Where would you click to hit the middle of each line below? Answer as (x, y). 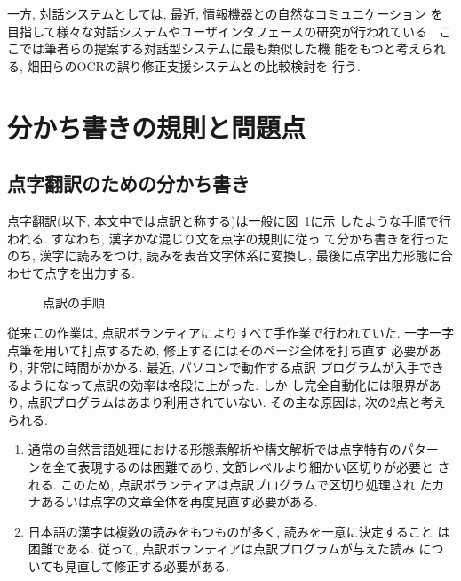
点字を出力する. (89, 272)
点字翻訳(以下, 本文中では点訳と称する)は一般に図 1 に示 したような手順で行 (230, 220)
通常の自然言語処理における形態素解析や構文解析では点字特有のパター (233, 449)
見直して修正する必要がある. (147, 566)
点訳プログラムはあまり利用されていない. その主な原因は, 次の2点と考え (236, 402)
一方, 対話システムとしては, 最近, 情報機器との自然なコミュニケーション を (225, 13)
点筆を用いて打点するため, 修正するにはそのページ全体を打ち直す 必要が (218, 350)
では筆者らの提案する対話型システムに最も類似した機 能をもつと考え (220, 48)
